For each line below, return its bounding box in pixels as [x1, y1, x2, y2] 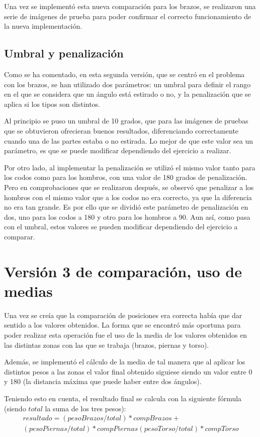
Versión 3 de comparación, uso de [4, 261, 242, 281]
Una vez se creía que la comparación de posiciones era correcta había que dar [4, 309, 242, 320]
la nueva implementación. [4, 21, 82, 31]
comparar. [4, 231, 35, 241]
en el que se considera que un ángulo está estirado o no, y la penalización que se [4, 89, 251, 99]
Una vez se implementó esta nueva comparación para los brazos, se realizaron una [4, 1, 256, 11]
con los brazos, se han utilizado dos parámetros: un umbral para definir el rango [4, 79, 251, 89]
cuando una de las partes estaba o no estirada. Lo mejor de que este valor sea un [4, 135, 253, 146]
